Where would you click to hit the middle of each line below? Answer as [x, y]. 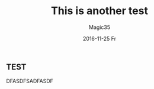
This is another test [100, 11]
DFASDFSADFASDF [30, 81]
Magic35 [100, 27]
